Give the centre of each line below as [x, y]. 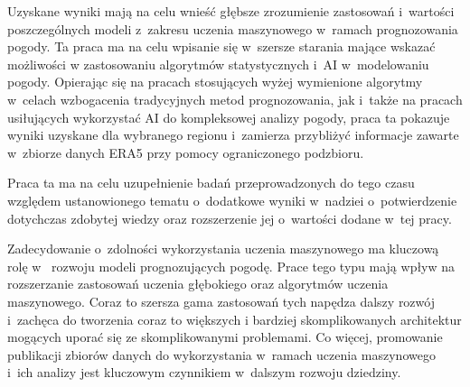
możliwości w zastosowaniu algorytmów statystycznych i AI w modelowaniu [218, 64]
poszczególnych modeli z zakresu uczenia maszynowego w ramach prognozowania [233, 28]
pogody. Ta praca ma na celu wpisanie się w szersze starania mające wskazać [221, 46]
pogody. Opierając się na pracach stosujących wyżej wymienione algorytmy [215, 82]
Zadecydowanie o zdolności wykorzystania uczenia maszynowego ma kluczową [223, 249]
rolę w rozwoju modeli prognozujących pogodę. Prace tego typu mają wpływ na [231, 266]
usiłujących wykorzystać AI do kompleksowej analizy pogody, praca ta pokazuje [229, 117]
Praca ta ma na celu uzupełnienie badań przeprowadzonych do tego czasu [211, 183]
